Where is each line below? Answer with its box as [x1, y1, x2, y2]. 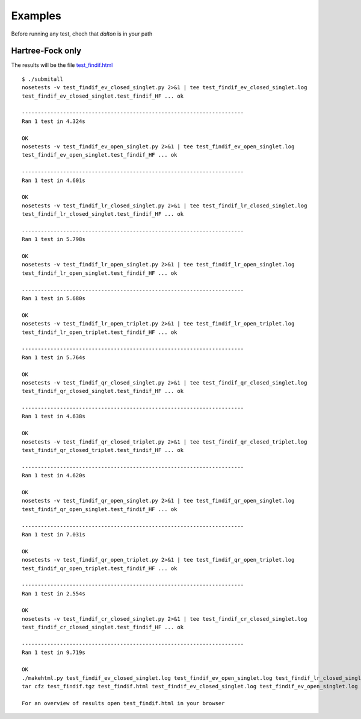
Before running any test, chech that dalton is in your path [11, 30, 153, 37]
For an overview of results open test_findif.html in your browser [22, 700, 225, 706]
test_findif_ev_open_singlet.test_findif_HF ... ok [22, 151, 177, 159]
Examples [11, 9, 61, 22]
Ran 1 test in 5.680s [22, 295, 85, 301]
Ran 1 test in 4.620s [22, 472, 85, 479]
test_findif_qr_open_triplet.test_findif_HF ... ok [22, 565, 177, 572]
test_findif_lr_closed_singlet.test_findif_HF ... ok [22, 211, 184, 218]
